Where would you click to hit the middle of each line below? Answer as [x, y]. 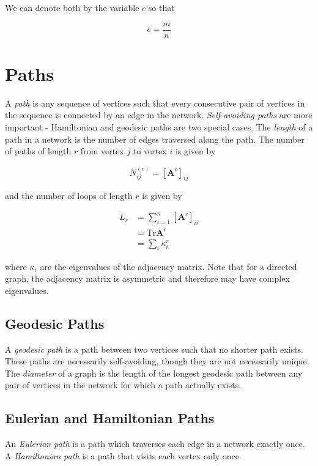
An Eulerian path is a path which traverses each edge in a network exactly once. [155, 444]
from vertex [102, 151]
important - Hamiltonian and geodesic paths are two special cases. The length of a [159, 126]
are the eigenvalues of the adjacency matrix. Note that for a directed [168, 266]
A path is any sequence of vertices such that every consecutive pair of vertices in [155, 103]
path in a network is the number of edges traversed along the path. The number [155, 139]
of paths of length [38, 151]
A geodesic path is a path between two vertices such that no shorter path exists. [154, 349]
